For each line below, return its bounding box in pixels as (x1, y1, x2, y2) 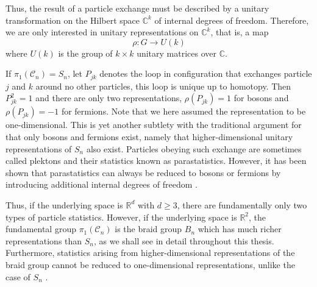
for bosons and (233, 91, 289, 104)
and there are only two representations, (35, 91, 182, 104)
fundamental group (5, 222, 76, 235)
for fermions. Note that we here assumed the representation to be (61, 105, 306, 118)
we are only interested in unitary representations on (5, 26, 199, 38)
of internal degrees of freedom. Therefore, (154, 13, 309, 26)
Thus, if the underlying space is (5, 198, 123, 211)
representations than (5, 234, 82, 247)
